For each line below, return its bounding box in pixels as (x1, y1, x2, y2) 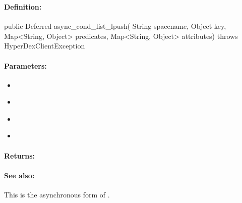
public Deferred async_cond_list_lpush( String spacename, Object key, (4, 21, 226, 31)
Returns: (4, 150, 35, 161)
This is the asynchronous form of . (4, 189, 110, 200)
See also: (4, 170, 35, 180)
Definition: (4, 1, 42, 12)
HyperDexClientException (4, 40, 85, 51)
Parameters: (4, 60, 47, 71)
